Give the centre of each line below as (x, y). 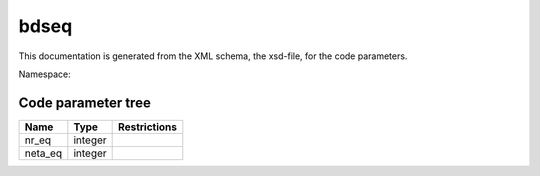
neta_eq (43, 153)
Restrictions (148, 127)
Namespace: (44, 74)
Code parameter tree (85, 102)
